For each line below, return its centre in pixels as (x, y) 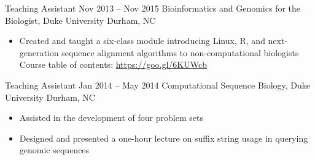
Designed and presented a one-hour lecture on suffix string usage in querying (164, 138)
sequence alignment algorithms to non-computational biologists (180, 52)
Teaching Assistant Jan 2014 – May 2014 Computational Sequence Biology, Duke (158, 85)
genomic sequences (54, 150)
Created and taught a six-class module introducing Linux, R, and (142, 41)
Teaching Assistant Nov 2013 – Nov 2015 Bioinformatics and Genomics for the (153, 8)
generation (39, 52)
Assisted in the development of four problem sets (111, 118)
